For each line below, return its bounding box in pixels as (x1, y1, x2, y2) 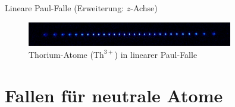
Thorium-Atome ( (29, 48, 93, 60)
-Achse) (130, 2, 158, 14)
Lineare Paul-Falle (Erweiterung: (5, 2, 124, 14)
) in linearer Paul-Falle (114, 48, 198, 60)
